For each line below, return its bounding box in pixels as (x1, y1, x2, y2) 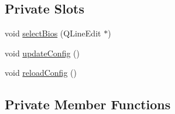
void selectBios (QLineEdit (5, 27, 101, 39)
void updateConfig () (5, 46, 80, 59)
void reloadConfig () (5, 66, 77, 79)
